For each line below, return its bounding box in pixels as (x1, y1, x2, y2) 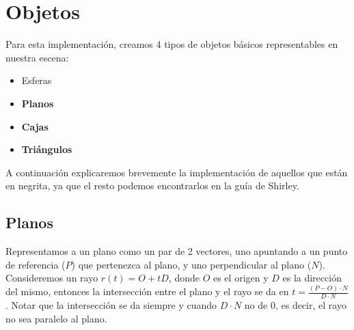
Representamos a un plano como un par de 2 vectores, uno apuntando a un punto (5, 244, 348, 258)
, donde (168, 271, 200, 285)
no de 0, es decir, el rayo (244, 298, 346, 312)
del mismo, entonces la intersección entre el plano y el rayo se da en (5, 284, 289, 299)
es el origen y (213, 271, 269, 285)
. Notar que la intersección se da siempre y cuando (5, 298, 217, 312)
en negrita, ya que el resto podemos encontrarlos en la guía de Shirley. (5, 178, 299, 193)
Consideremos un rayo (5, 271, 98, 285)
